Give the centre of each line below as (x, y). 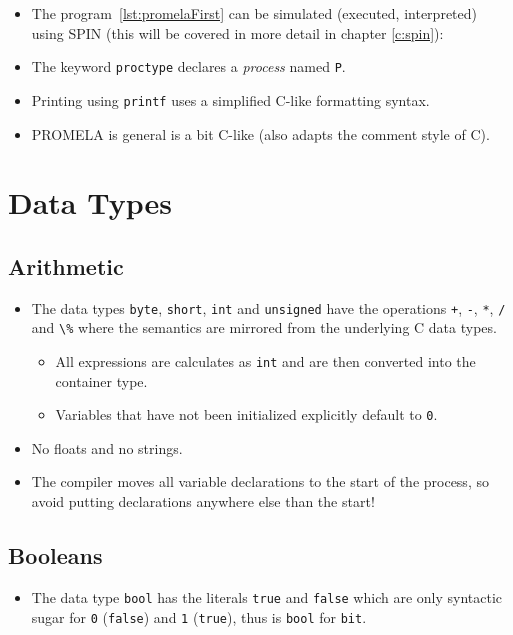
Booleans (55, 555)
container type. (101, 380)
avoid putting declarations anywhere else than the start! (203, 501)
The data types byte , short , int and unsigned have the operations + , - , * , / (268, 307)
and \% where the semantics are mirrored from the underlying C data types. (264, 327)
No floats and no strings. (107, 447)
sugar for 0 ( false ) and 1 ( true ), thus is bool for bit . (199, 616)
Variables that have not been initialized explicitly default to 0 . (246, 414)
